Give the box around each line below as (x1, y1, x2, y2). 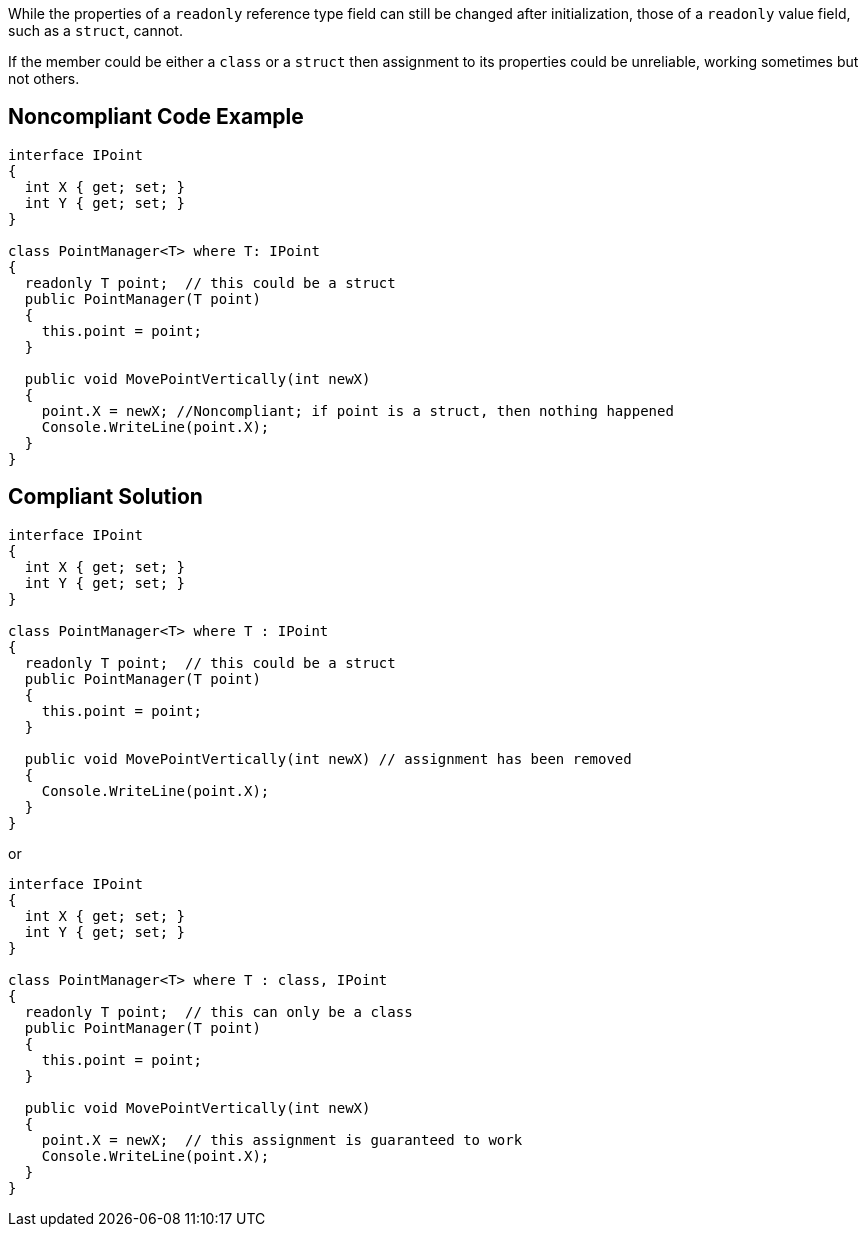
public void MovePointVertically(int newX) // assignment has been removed (24, 750, 632, 767)
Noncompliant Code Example (8, 104, 304, 130)
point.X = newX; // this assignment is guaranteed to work (41, 1131, 523, 1148)
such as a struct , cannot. (8, 22, 183, 39)
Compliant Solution (8, 484, 203, 510)
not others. (8, 70, 80, 87)
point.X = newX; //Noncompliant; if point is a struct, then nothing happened (41, 402, 674, 419)
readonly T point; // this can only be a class (24, 1003, 413, 1020)
